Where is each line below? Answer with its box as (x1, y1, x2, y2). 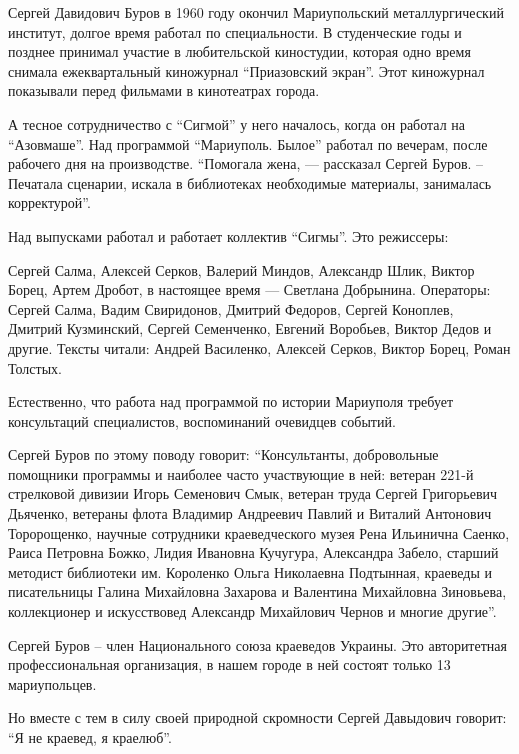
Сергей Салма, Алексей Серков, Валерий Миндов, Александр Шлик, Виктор (8, 259, 475, 280)
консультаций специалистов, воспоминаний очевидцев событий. (8, 410, 396, 431)
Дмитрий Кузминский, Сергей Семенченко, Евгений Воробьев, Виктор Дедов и (8, 318, 492, 339)
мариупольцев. (8, 673, 97, 694)
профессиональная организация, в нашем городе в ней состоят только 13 (8, 654, 451, 675)
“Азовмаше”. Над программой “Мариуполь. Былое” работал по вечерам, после (8, 133, 488, 154)
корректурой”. (8, 192, 91, 213)
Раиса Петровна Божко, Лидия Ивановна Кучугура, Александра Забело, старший (8, 542, 499, 563)
